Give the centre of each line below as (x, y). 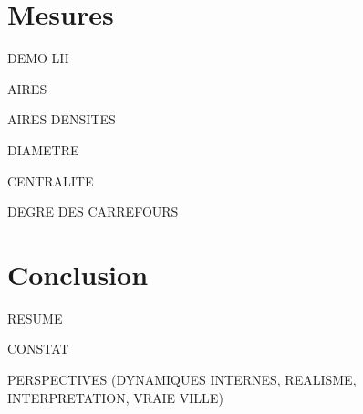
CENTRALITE (51, 180)
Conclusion (78, 274)
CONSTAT (38, 349)
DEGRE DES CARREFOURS (93, 212)
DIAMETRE (43, 149)
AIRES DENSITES (62, 119)
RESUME (35, 318)
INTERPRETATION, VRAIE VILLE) (115, 397)
